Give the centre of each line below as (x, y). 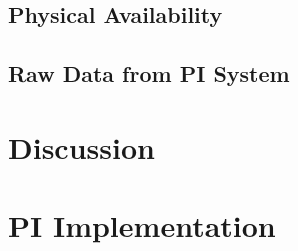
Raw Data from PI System (149, 73)
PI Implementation (142, 225)
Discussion (81, 146)
